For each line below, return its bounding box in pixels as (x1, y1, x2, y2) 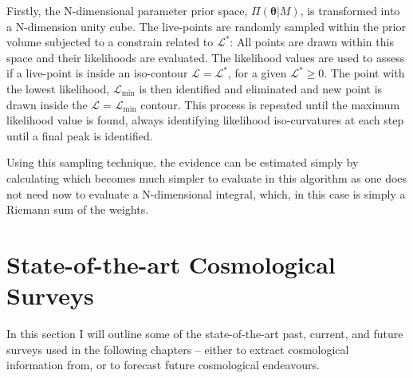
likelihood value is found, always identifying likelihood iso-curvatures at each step (6, 112, 404, 128)
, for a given (227, 65, 287, 81)
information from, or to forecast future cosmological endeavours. (6, 356, 320, 373)
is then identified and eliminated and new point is (139, 80, 383, 96)
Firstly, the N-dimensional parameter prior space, (6, 2, 248, 18)
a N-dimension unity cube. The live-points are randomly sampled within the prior (6, 18, 406, 34)
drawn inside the (6, 96, 88, 112)
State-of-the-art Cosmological (6, 247, 336, 280)
